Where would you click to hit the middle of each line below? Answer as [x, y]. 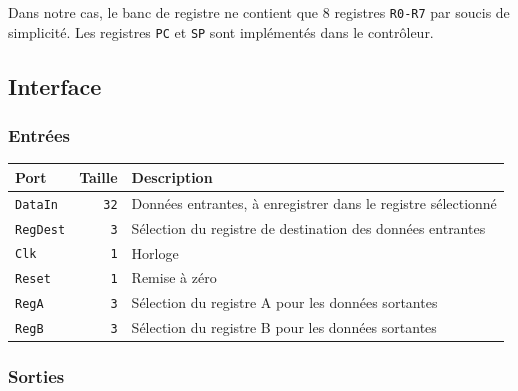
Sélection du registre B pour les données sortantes [284, 327]
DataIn [36, 204]
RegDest [40, 229]
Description [172, 176]
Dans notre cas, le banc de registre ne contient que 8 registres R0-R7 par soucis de [259, 12]
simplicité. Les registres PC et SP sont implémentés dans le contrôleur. [221, 31]
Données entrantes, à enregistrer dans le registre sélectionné [314, 202]
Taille [98, 176]
